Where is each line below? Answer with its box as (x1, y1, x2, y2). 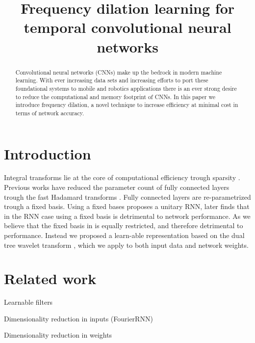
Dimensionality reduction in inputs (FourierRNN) (4, 313, 153, 323)
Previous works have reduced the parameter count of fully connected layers (4, 182, 229, 192)
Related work (4, 268, 97, 289)
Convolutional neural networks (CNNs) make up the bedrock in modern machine (15, 68, 222, 76)
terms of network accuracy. (15, 108, 84, 117)
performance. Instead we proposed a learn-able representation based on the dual (4, 230, 245, 240)
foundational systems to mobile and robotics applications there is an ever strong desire (15, 84, 237, 92)
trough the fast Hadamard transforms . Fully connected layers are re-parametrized (4, 191, 251, 202)
